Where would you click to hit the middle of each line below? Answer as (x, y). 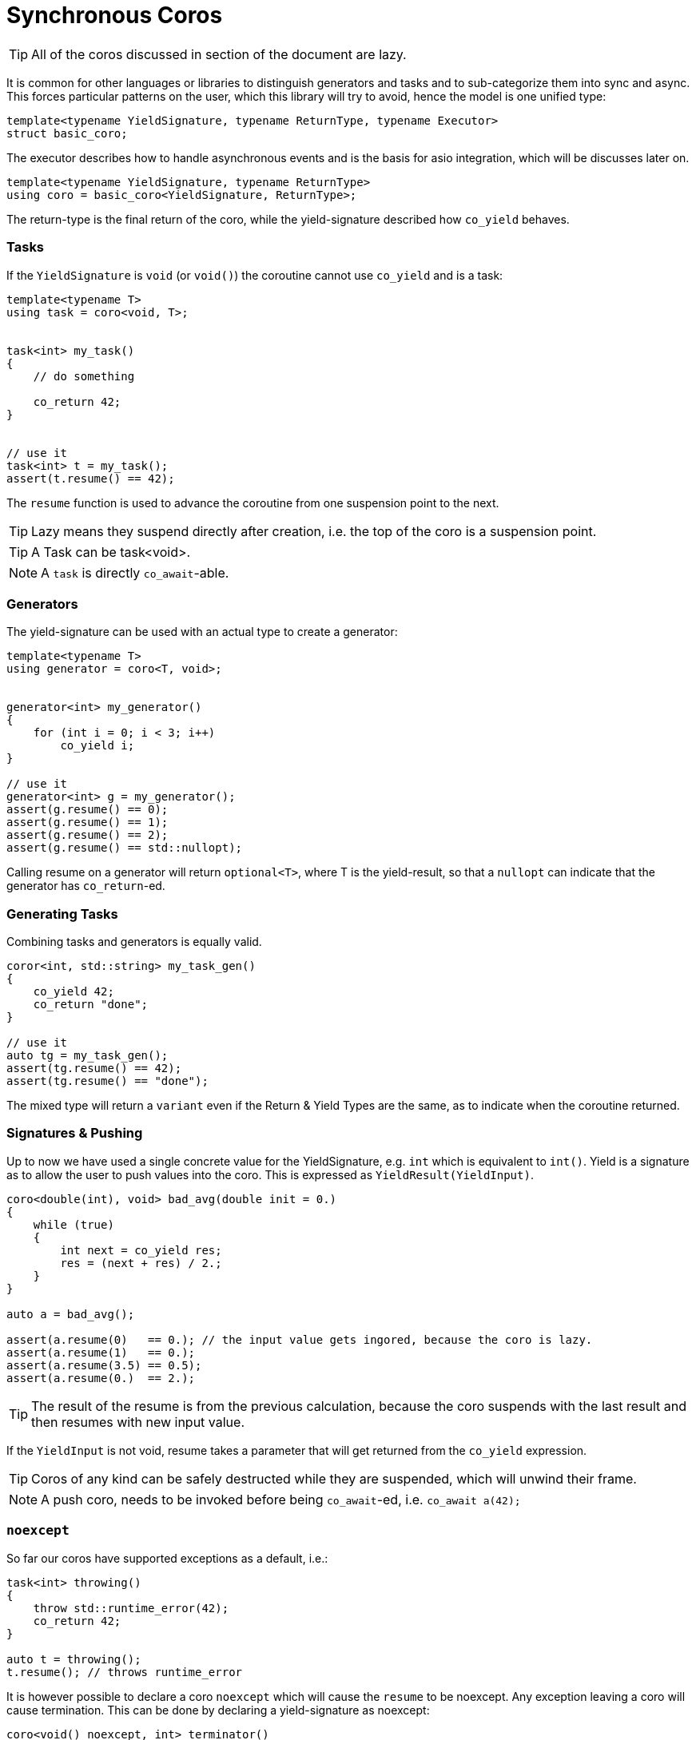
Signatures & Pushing (75, 1133)
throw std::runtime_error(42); (131, 1608)
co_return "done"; (91, 1004)
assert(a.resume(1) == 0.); (101, 1352)
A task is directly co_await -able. (135, 572)
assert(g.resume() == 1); (87, 822)
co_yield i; (97, 746)
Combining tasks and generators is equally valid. (134, 942)
